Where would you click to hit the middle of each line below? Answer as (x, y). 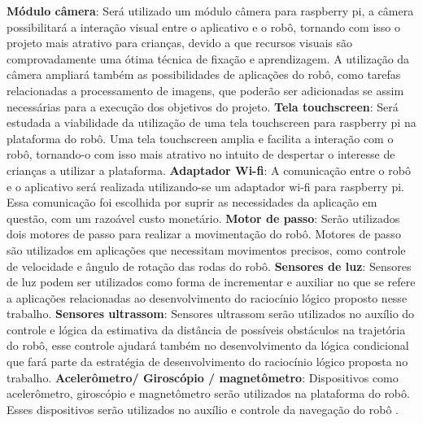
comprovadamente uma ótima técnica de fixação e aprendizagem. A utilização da (208, 58)
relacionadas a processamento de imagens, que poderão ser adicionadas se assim (205, 90)
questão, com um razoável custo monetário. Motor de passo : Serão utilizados (203, 218)
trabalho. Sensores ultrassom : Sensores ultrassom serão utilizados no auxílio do (211, 314)
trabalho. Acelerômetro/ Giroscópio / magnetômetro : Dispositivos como (203, 377)
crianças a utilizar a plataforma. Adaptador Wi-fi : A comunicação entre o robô (209, 170)
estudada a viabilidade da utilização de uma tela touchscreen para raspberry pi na (211, 122)
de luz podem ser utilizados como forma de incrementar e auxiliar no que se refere (211, 282)
